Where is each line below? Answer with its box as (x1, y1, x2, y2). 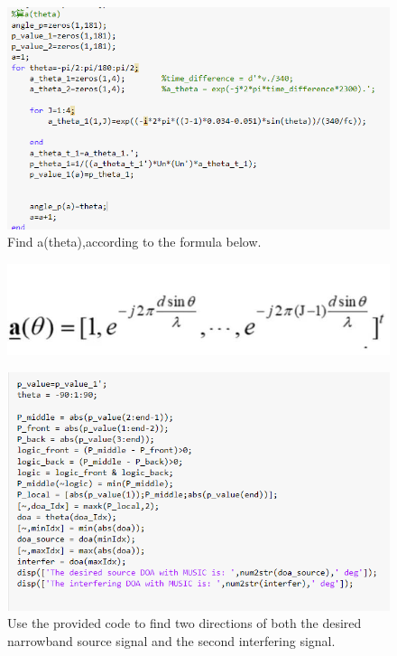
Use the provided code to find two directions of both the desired (7, 614, 362, 633)
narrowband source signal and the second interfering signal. (7, 631, 336, 650)
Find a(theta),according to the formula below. (7, 232, 262, 251)
